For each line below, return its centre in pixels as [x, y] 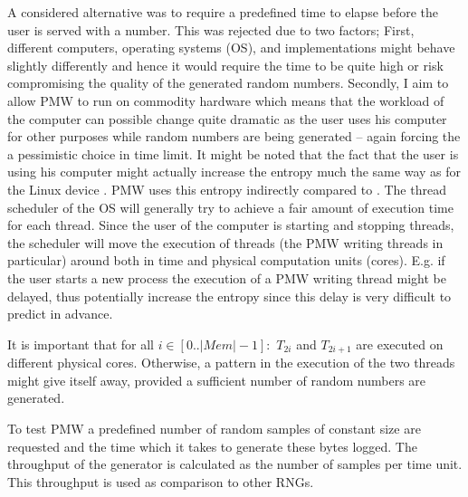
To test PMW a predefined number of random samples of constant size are [214, 428]
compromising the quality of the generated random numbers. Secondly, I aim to [228, 83]
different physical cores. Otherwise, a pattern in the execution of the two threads [231, 363]
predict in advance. [60, 314]
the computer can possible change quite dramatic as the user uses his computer [227, 118]
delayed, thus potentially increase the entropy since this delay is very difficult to [229, 296]
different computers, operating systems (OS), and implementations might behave [231, 48]
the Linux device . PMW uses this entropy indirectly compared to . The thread [227, 189]
